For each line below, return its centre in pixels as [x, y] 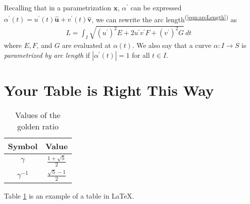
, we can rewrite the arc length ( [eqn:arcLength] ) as [164, 18]
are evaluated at [86, 45]
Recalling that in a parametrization [58, 7]
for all [141, 55]
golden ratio [38, 126]
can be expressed [156, 7]
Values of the [38, 115]
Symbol [23, 146]
